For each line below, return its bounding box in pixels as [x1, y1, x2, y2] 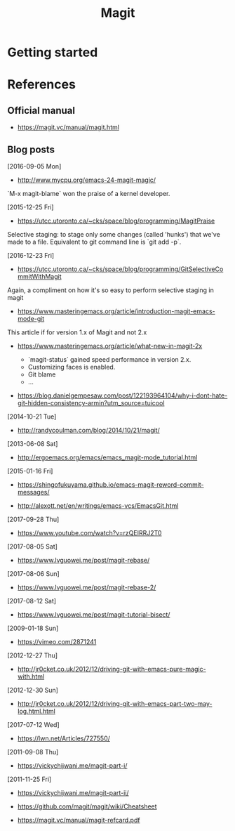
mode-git [17, 315, 45, 322]
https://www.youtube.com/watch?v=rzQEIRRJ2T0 [17, 529, 162, 537]
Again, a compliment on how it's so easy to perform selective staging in [7, 286, 214, 294]
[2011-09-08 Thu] [7, 748, 59, 756]
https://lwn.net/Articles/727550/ [17, 734, 111, 742]
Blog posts [7, 143, 55, 155]
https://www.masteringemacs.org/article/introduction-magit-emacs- [17, 307, 215, 315]
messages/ [17, 488, 51, 496]
